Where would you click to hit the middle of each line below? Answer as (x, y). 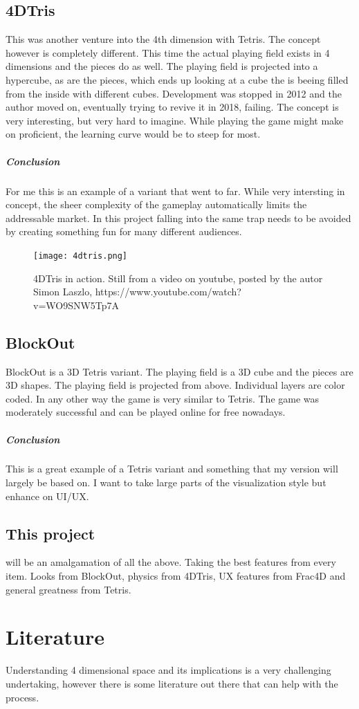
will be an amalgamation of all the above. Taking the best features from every (171, 562)
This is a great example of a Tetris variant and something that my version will (172, 469)
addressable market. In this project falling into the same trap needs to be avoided (178, 218)
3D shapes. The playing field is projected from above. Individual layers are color (175, 385)
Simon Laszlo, (63, 292)
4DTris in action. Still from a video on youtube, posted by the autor (178, 278)
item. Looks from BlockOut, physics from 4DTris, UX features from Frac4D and (176, 576)
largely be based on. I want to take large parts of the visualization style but (166, 482)
